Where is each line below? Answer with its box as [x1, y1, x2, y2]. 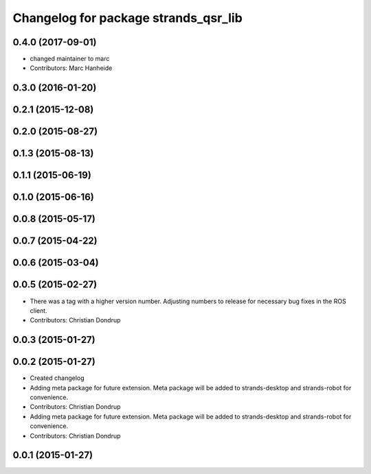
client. [30, 306, 47, 315]
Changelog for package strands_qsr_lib [12, 10, 243, 25]
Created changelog [30, 374, 85, 382]
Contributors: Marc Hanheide [30, 64, 113, 72]
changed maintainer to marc [30, 55, 110, 63]
